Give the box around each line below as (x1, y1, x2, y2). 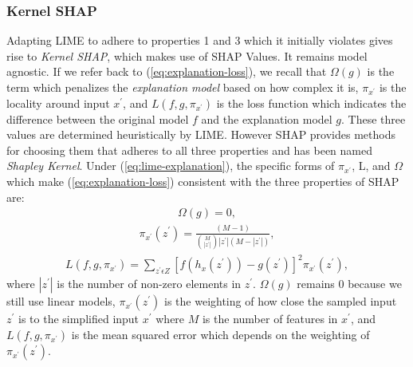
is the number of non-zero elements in (57, 275, 242, 292)
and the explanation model (201, 110, 332, 127)
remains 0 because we (297, 275, 402, 292)
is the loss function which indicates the (216, 94, 407, 111)
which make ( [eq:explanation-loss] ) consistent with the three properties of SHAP (6, 172, 399, 189)
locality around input (6, 94, 110, 111)
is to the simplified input (18, 310, 140, 327)
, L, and (352, 157, 391, 174)
